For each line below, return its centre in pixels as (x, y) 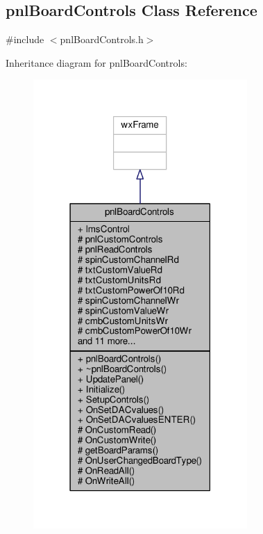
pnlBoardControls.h (102, 39)
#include (25, 39)
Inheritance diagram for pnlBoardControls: (96, 62)
